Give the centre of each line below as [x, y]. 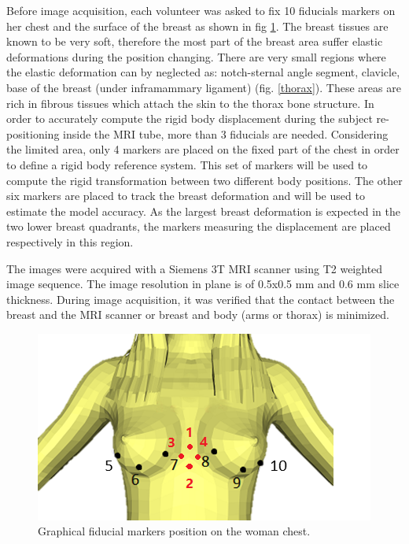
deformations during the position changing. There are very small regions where [196, 56]
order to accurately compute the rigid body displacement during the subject [190, 118]
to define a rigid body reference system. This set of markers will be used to [187, 164]
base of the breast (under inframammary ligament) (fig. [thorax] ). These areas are [204, 87]
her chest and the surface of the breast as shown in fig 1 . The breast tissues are [197, 26]
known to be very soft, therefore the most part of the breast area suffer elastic [195, 41]
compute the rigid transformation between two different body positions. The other [204, 180]
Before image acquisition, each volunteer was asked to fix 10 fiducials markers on [201, 10]
